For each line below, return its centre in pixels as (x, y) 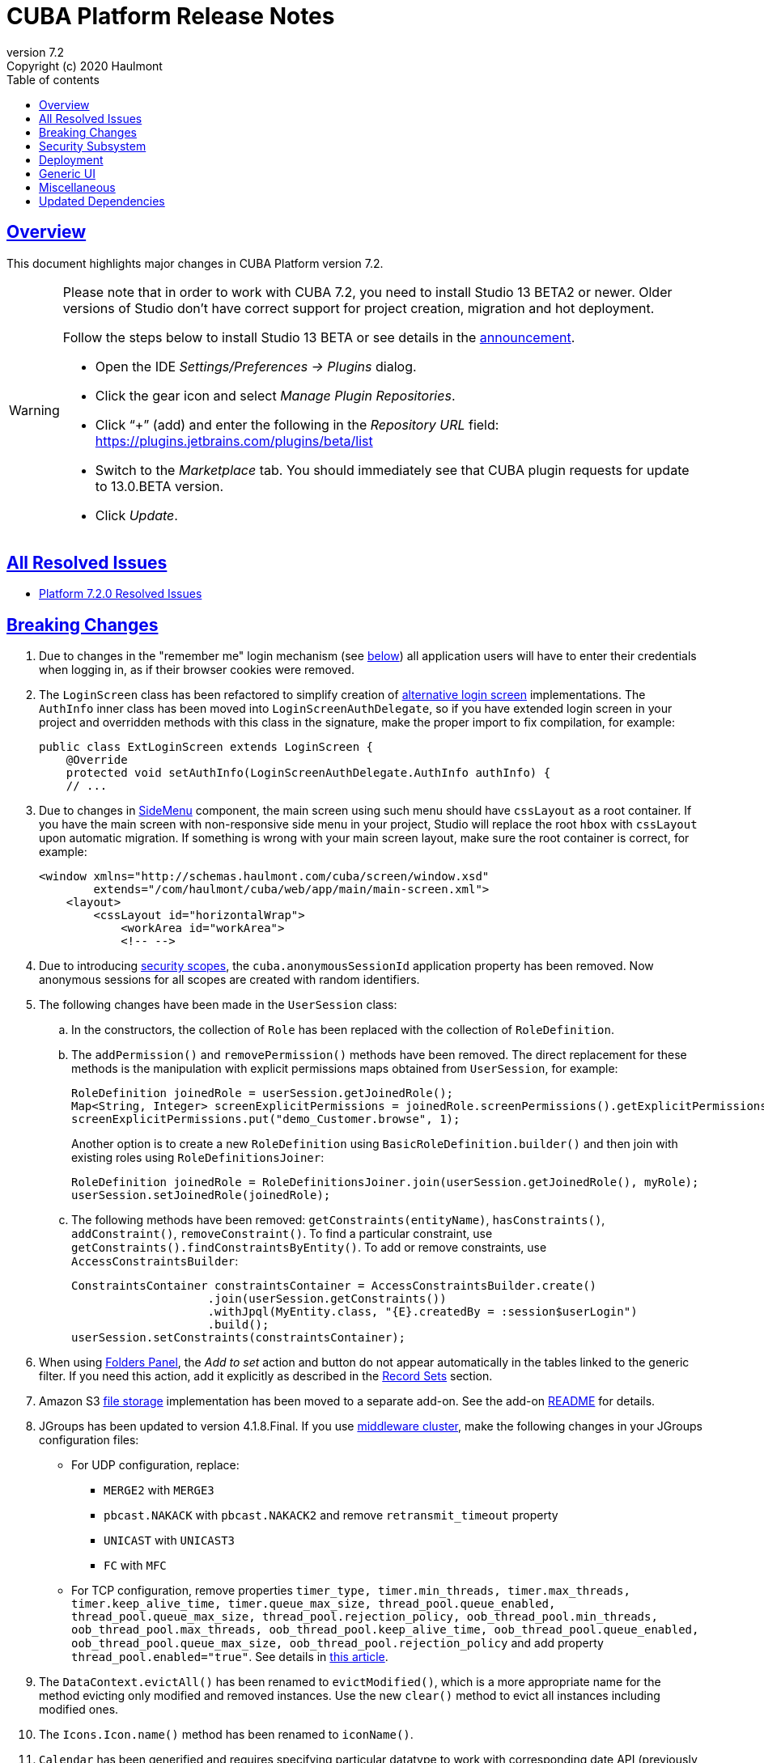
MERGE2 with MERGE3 (159, 1490)
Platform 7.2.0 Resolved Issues (121, 594)
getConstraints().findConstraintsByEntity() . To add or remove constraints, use (309, 1248)
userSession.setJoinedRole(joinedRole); (201, 1195)
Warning (34, 410)
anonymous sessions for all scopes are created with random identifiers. (229, 980)
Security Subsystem (93, 146)
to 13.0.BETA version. (159, 486)
